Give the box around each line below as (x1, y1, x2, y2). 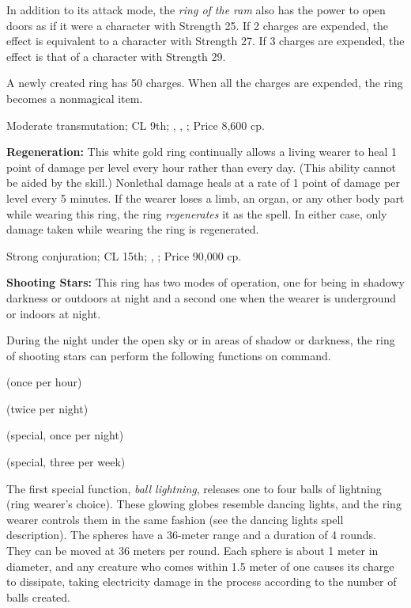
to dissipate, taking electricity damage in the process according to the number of (6, 573, 397, 590)
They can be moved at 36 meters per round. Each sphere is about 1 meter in (6, 542, 379, 559)
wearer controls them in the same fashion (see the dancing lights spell (6, 511, 344, 527)
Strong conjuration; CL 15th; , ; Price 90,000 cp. (6, 247, 242, 264)
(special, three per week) (6, 454, 126, 470)
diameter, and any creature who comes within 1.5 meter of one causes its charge (6, 557, 394, 574)
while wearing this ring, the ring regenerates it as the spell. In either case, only (6, 205, 387, 222)
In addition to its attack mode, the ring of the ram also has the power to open (6, 2, 386, 17)
